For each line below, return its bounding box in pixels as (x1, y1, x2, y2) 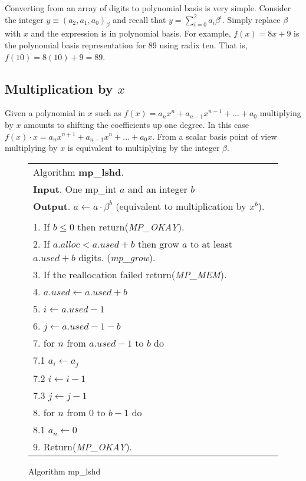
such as (95, 107, 121, 119)
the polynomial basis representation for (5, 38, 146, 51)
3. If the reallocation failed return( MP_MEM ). (33, 267, 227, 281)
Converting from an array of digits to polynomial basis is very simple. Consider (5, 2, 291, 14)
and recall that (113, 13, 166, 25)
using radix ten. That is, (159, 38, 248, 51)
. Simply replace (222, 13, 281, 25)
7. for (33, 335, 55, 350)
